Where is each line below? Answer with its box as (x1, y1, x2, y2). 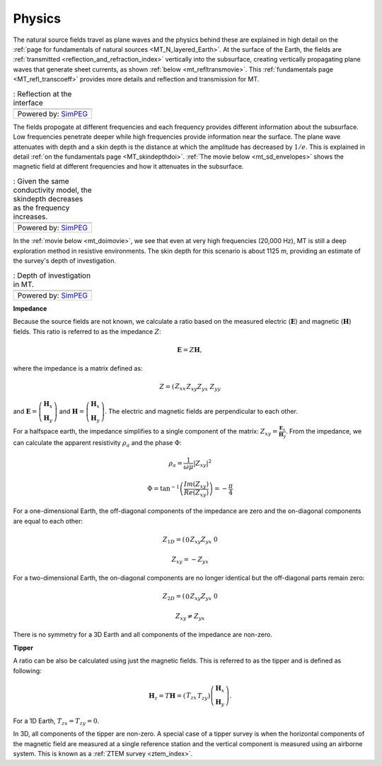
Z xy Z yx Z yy (186, 383, 221, 393)
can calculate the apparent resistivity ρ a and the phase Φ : (13, 439, 182, 449)
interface (13, 98, 44, 108)
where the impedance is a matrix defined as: (13, 364, 143, 373)
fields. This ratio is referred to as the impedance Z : (13, 327, 162, 336)
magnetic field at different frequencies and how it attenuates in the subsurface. (13, 162, 244, 171)
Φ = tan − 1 (147, 483, 180, 492)
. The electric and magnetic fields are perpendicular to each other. (105, 407, 299, 415)
